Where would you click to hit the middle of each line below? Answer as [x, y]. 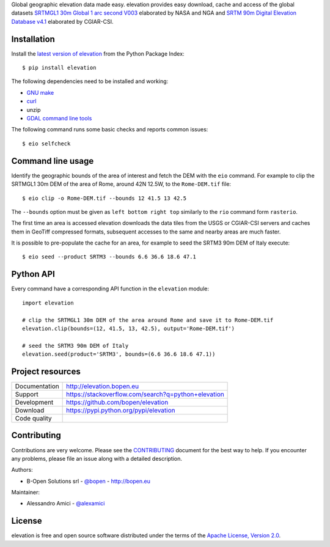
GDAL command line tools [59, 119]
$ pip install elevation [59, 68]
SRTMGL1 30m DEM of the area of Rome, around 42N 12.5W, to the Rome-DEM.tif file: [121, 184]
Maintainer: [25, 493]
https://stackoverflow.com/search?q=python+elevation [145, 394]
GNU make [40, 92]
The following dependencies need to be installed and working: [90, 81]
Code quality [33, 418]
